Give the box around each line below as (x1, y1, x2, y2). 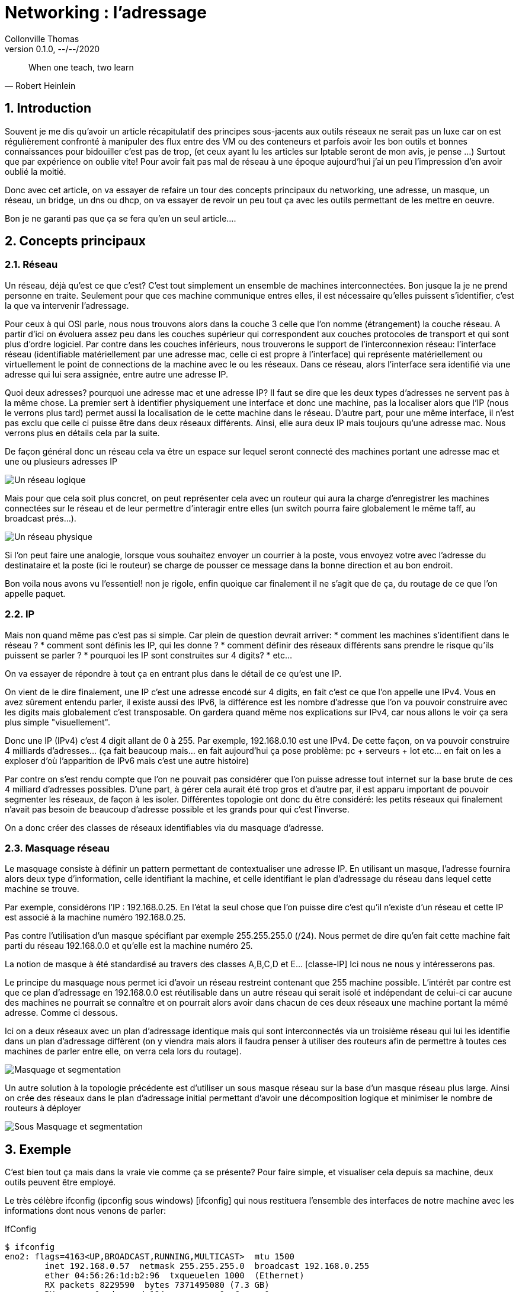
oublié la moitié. (5, 166, 66, 177)
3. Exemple (5, 1141, 72, 1157)
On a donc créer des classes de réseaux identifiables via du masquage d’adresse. (5, 822, 324, 833)
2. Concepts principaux (5, 234, 146, 249)
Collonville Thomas (5, 33, 79, 44)
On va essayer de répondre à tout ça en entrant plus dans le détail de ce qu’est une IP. (5, 668, 342, 679)
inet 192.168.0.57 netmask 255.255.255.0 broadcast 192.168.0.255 (44, 1261, 370, 1271)
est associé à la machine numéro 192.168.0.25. (5, 912, 186, 923)
